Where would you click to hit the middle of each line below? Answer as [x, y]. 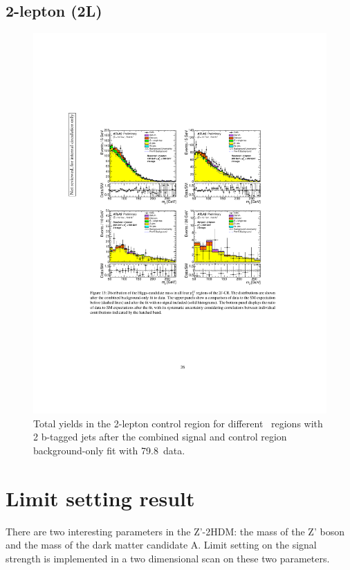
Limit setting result [100, 498]
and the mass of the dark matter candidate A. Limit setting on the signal [161, 545]
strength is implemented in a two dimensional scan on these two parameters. [168, 558]
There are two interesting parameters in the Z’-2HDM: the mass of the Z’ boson [175, 531]
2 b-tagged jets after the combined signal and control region [160, 437]
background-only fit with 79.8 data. [109, 450]
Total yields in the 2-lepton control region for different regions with [178, 423]
